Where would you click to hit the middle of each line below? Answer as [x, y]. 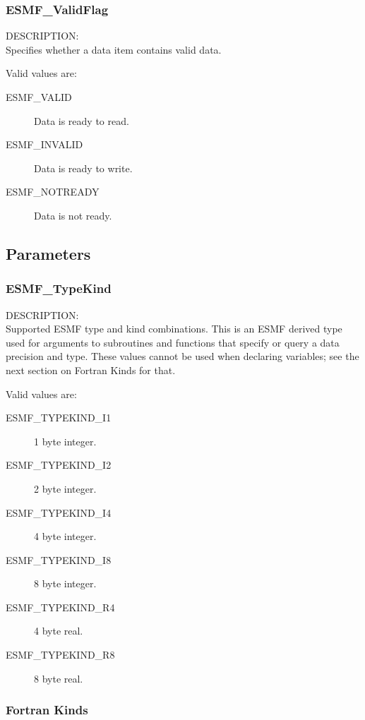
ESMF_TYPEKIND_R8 [60, 655]
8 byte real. [59, 678]
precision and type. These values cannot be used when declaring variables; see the [182, 356]
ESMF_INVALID [44, 144]
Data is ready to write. [83, 168]
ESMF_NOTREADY [53, 192]
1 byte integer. [65, 441]
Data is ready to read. [82, 120]
